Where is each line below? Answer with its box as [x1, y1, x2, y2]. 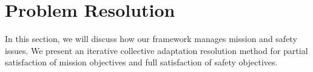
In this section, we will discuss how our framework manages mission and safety [5, 32, 297, 45]
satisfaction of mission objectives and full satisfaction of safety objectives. [5, 56, 278, 68]
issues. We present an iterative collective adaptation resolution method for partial [5, 44, 308, 56]
